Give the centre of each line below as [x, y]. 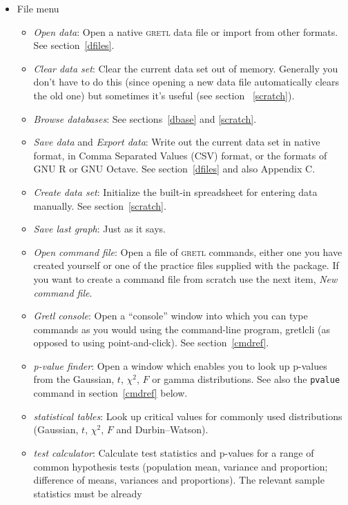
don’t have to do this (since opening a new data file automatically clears [186, 82]
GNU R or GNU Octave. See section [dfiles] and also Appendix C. [174, 169]
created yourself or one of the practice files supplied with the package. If [186, 265]
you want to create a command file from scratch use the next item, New [185, 278]
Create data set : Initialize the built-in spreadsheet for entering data [175, 191]
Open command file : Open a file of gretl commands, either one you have [188, 251]
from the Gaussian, [74, 379]
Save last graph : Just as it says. [99, 229]
